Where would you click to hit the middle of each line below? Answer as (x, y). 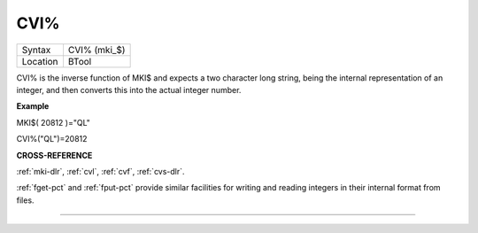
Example (33, 106)
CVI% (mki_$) (96, 50)
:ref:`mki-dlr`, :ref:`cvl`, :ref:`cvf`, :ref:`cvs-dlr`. (100, 171)
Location (40, 61)
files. (25, 200)
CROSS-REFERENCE (54, 155)
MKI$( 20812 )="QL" (53, 122)
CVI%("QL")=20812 (52, 139)
